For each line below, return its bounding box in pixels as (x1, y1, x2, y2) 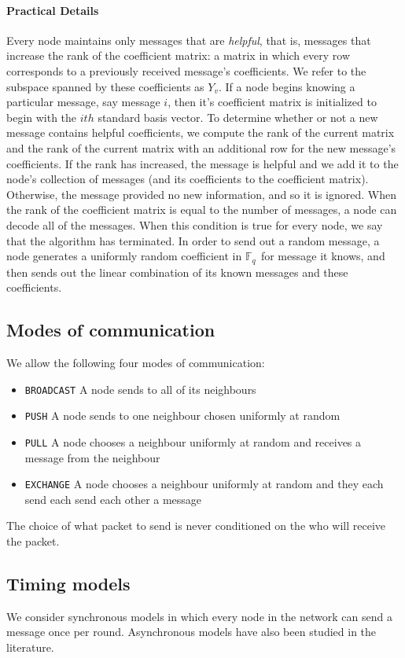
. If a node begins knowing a (219, 78, 355, 94)
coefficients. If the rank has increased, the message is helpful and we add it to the (6, 155, 399, 171)
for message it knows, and (260, 248, 385, 264)
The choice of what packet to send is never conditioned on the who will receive (6, 517, 386, 534)
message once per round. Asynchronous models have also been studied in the (6, 623, 377, 640)
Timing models (6, 571, 131, 595)
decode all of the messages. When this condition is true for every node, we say (6, 216, 383, 233)
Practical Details (6, 2, 99, 18)
